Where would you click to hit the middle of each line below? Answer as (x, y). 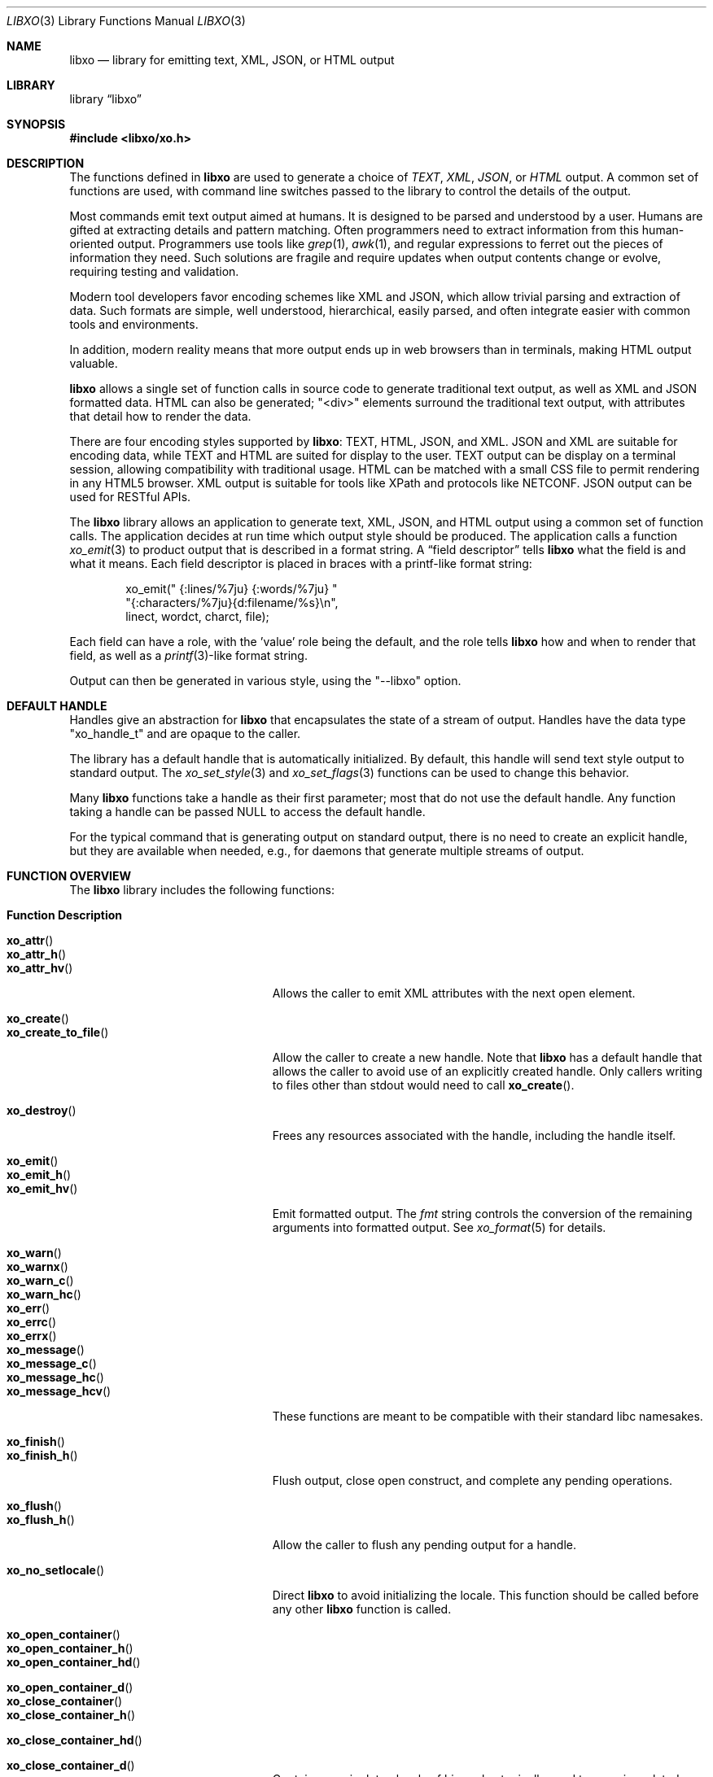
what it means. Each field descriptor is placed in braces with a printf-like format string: (301, 563)
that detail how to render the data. (160, 416)
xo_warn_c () (40, 1280)
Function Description (65, 915)
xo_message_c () (52, 1363)
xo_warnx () (37, 1266)
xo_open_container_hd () (74, 1662)
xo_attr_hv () (40, 968)
